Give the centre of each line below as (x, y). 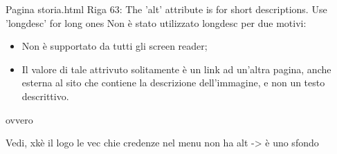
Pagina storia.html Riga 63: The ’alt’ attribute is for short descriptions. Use (166, 9)
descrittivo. (45, 96)
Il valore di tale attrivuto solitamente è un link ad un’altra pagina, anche (176, 69)
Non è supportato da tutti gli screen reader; (115, 46)
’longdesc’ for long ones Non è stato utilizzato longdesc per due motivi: (156, 22)
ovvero (19, 119)
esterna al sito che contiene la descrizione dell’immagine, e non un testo (173, 83)
